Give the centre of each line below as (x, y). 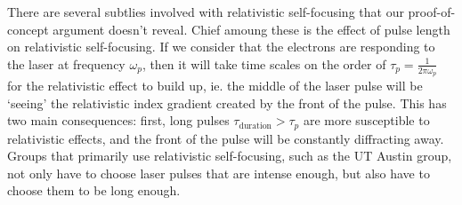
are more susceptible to (366, 120)
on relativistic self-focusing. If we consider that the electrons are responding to (221, 47)
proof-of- (432, 12)
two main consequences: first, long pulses (118, 120)
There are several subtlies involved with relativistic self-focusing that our (206, 12)
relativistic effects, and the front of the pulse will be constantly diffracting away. (226, 138)
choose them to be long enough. (94, 190)
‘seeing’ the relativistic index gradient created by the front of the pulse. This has (227, 102)
